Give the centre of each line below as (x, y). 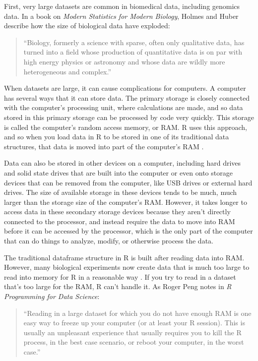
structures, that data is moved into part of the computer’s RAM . (104, 146)
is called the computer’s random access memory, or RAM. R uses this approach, (126, 127)
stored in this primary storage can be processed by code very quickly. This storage (129, 117)
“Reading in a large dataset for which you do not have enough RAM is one (137, 313)
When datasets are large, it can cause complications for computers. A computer (125, 88)
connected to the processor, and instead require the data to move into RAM (120, 221)
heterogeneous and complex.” (67, 71)
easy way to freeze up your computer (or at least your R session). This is (134, 323)
